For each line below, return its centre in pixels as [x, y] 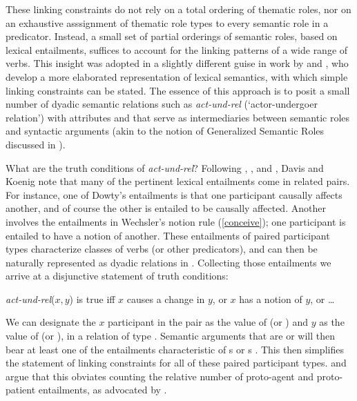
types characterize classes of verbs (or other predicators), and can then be [162, 249]
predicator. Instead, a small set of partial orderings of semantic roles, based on [172, 36]
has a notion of [271, 299]
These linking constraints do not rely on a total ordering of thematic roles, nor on [178, 9]
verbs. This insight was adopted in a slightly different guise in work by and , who [177, 63]
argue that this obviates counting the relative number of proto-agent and [160, 376]
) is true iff [92, 299]
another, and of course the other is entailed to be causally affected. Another [166, 208]
